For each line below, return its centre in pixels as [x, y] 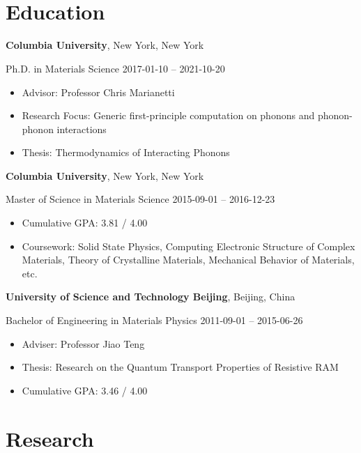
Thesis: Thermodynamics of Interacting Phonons [126, 152]
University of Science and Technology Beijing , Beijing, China [151, 297]
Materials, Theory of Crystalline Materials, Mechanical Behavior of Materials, [188, 260]
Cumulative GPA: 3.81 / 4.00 [85, 223]
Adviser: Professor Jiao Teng [83, 343]
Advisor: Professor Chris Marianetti [98, 92]
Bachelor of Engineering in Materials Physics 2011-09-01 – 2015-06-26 [154, 320]
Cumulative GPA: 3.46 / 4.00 [85, 390]
